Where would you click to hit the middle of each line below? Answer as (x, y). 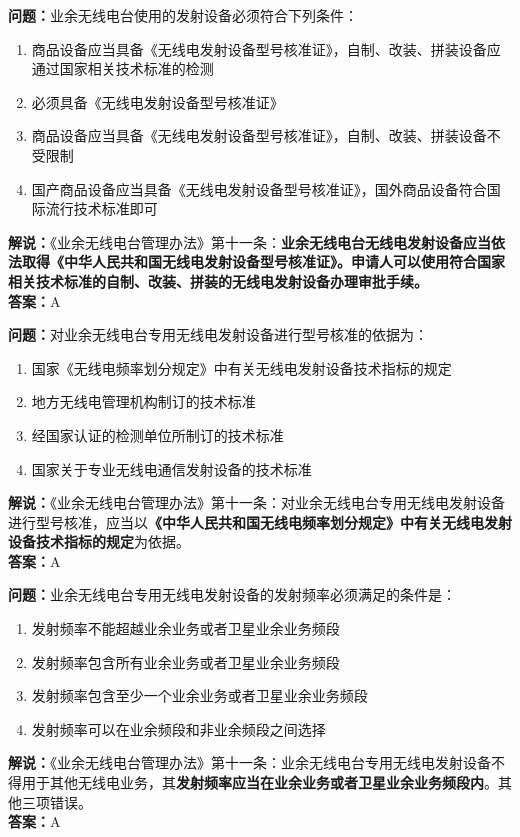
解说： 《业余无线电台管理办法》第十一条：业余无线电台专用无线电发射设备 (249, 762)
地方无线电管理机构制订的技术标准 (143, 401)
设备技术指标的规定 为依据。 (99, 541)
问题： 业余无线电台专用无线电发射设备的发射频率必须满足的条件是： (232, 594)
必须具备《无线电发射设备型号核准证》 (157, 101)
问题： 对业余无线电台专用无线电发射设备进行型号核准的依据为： (218, 334)
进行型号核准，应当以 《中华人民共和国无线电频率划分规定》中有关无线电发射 (260, 521)
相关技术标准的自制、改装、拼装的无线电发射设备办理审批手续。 (218, 280)
